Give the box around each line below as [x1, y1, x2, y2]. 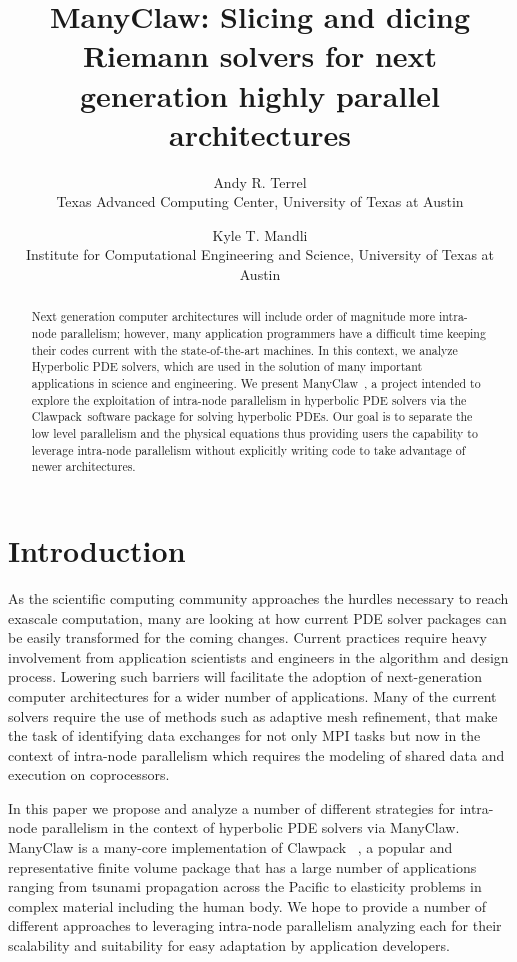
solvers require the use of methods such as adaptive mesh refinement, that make [8, 705, 498, 726]
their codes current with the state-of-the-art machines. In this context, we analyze [31, 341, 458, 358]
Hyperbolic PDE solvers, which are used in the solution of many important [31, 358, 423, 375]
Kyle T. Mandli [212, 224, 308, 245]
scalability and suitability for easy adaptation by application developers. [8, 935, 450, 956]
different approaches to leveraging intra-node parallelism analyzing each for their [8, 915, 502, 936]
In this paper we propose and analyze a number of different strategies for [8, 797, 455, 818]
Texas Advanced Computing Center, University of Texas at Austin [56, 191, 464, 212]
